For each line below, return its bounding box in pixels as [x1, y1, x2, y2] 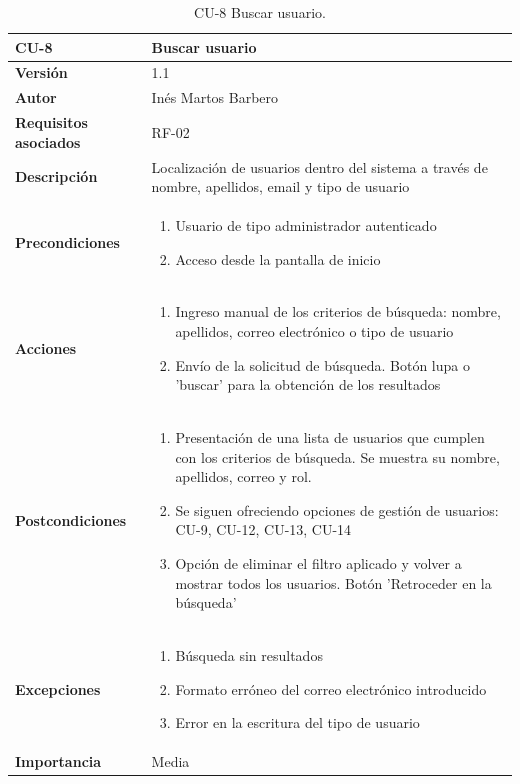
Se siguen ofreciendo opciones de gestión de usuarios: [175, 499, 499, 520]
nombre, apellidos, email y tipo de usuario [151, 176, 410, 197]
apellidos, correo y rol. [175, 466, 312, 487]
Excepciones [15, 678, 101, 699]
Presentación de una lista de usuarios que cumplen [175, 427, 485, 448]
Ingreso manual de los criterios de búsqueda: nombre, [175, 301, 501, 322]
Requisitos [15, 112, 88, 133]
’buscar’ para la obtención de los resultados [175, 374, 441, 395]
